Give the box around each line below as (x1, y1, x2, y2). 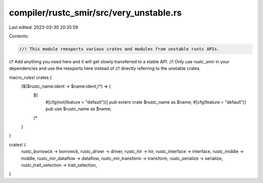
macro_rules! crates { (9, 74, 52, 80)
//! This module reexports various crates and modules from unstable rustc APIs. (19, 46, 220, 52)
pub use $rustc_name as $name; (45, 106, 112, 112)
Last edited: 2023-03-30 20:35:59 (9, 24, 78, 30)
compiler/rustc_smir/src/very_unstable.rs (9, 7, 182, 18)
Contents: (9, 33, 29, 39)
